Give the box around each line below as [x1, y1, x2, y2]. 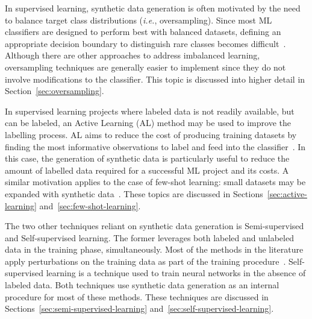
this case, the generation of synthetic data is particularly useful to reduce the [5, 152, 290, 165]
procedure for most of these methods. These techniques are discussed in [5, 290, 269, 303]
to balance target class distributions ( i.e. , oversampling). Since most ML [5, 13, 272, 26]
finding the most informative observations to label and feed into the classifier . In [5, 140, 306, 153]
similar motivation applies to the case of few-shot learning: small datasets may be [5, 175, 306, 188]
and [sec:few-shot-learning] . [39, 199, 141, 212]
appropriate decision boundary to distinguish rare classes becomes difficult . [5, 37, 286, 49]
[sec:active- [267, 187, 307, 200]
